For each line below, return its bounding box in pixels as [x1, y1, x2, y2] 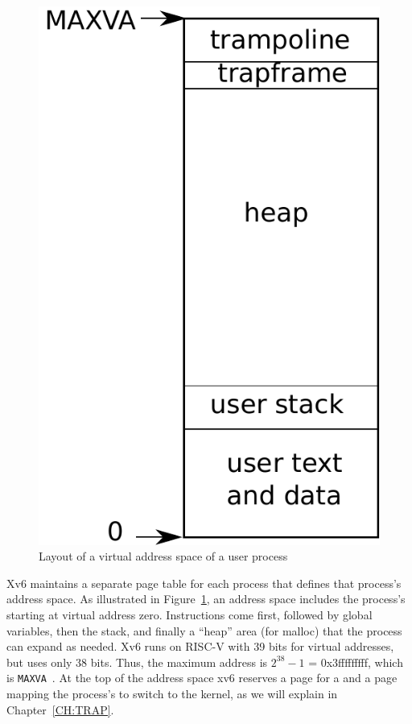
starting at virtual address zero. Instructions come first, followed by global [6, 606, 373, 623]
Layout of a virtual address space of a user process [39, 548, 288, 565]
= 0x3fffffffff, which [308, 653, 403, 670]
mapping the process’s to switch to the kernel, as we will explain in [6, 685, 338, 702]
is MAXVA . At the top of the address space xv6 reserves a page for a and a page [6, 669, 398, 686]
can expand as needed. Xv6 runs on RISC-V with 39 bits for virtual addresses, [6, 638, 394, 655]
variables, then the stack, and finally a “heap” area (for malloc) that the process [6, 622, 402, 639]
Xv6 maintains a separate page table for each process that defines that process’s [6, 574, 402, 591]
